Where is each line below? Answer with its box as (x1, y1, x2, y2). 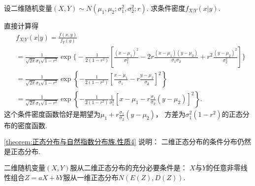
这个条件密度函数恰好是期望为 (4, 109, 100, 119)
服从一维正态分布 (63, 172, 119, 182)
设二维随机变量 (4, 3, 52, 13)
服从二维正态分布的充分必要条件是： (70, 162, 188, 173)
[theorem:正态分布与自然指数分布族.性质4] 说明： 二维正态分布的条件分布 (4, 136, 237, 147)
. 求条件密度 (146, 3, 186, 13)
